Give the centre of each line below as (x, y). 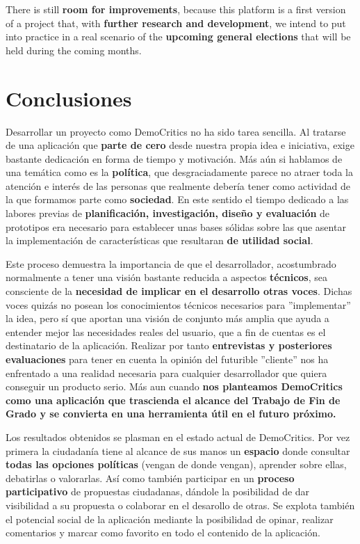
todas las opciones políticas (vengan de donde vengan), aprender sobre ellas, (176, 464)
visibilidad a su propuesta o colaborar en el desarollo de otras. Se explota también (180, 505)
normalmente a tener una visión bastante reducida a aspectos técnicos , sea (167, 277)
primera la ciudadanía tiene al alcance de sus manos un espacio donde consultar (178, 450)
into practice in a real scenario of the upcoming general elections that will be (178, 37)
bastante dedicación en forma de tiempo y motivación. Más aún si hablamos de (174, 158)
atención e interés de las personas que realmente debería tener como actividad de (178, 185)
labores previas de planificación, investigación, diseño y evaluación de (168, 213)
